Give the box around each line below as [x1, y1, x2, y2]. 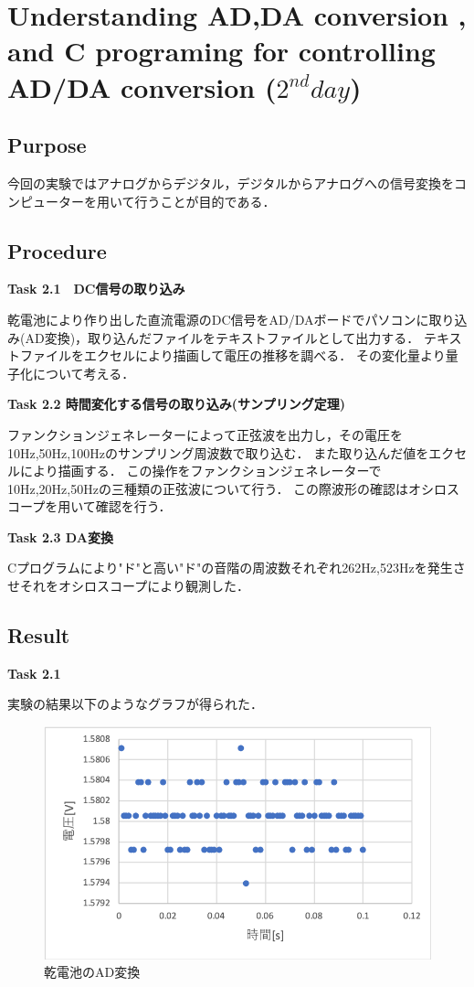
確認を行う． [95, 497, 172, 516]
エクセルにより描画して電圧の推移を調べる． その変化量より [83, 346, 446, 365]
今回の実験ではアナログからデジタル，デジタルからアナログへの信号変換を [7, 173, 454, 192]
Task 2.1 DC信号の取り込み [7, 279, 185, 298]
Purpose [7, 131, 87, 159]
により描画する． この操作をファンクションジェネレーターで [19, 461, 382, 480]
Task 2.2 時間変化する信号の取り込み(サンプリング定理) [7, 394, 345, 413]
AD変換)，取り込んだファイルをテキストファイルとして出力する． [25, 327, 420, 347]
